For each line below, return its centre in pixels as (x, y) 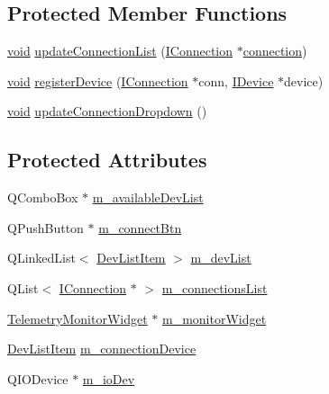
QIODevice (38, 378)
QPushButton (46, 227)
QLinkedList (41, 258)
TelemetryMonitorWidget (78, 318)
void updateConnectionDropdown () (107, 111)
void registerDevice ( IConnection (98, 81)
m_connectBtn (140, 227)
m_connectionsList (215, 287)
